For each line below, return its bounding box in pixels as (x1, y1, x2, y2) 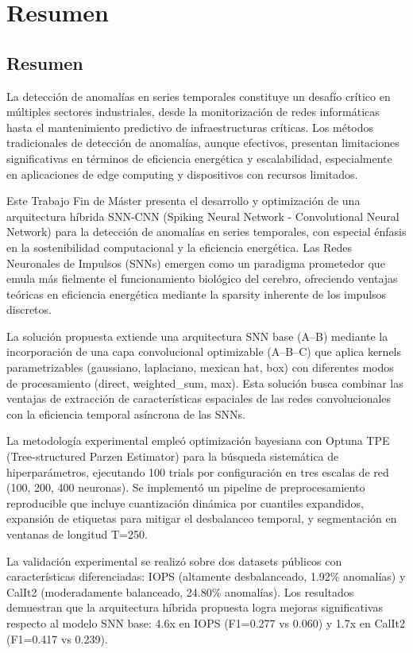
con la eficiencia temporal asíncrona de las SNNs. (6, 405, 245, 422)
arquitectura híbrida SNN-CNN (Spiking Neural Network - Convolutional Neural (6, 207, 399, 224)
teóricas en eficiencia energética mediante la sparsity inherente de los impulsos (6, 285, 387, 302)
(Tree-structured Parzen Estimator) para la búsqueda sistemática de (6, 448, 339, 465)
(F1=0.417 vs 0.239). (6, 630, 108, 647)
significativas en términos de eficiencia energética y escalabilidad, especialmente (6, 149, 392, 166)
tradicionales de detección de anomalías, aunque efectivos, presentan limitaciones (6, 134, 399, 151)
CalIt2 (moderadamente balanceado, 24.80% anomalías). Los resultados (6, 583, 354, 600)
